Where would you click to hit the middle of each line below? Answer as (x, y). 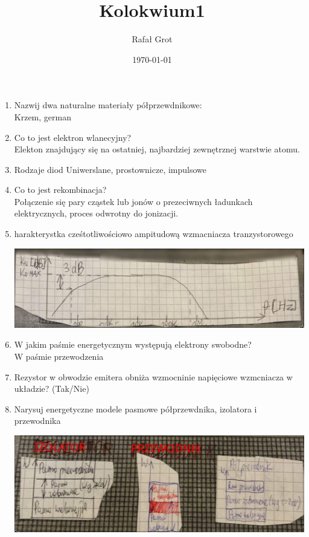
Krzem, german (43, 116)
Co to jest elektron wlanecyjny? (73, 137)
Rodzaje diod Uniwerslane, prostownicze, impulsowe (110, 169)
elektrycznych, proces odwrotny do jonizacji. (96, 213)
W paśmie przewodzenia (59, 356)
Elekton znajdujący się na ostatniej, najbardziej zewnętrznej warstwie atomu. (157, 149)
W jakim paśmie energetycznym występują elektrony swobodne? (133, 344)
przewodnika (37, 421)
